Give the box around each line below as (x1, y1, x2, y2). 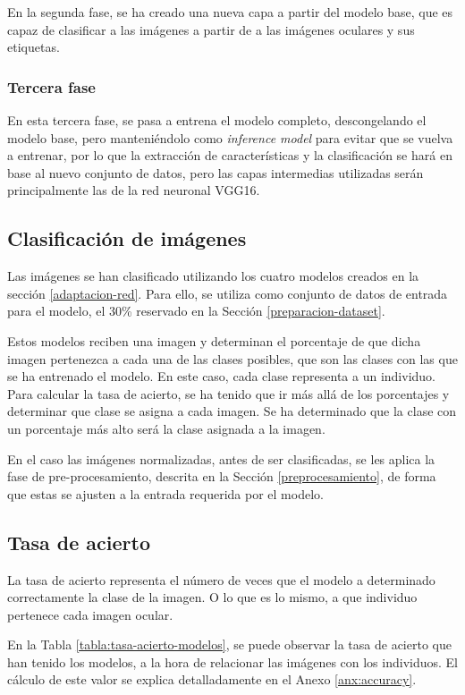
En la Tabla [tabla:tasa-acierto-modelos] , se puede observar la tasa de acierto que (7, 635, 452, 654)
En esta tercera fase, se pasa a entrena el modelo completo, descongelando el (7, 111, 427, 129)
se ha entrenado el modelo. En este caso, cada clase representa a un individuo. (7, 367, 435, 386)
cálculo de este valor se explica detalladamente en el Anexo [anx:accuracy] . (7, 670, 417, 689)
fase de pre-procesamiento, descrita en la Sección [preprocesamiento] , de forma (7, 467, 436, 486)
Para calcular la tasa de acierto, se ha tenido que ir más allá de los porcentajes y (7, 384, 450, 403)
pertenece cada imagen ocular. (7, 605, 173, 623)
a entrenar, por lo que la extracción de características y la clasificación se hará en (7, 146, 452, 165)
